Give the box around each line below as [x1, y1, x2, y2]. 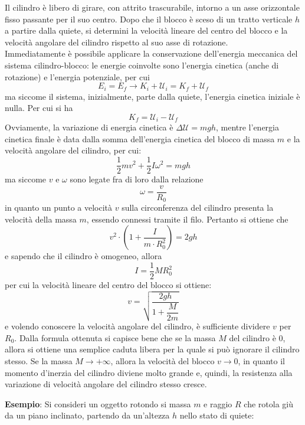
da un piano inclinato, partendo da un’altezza [5, 409, 170, 421]
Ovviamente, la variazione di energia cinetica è [5, 121, 173, 133]
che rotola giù [244, 397, 293, 410]
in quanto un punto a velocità [5, 201, 113, 214]
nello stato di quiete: [179, 409, 254, 421]
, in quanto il [238, 355, 285, 367]
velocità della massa [5, 212, 77, 225]
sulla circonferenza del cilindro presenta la [122, 201, 274, 214]
